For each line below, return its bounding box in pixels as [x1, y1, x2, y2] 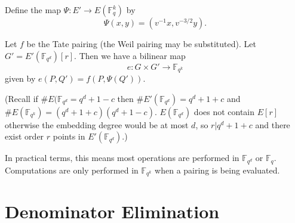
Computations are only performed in [5, 163, 139, 176]
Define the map [5, 4, 61, 16]
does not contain [193, 105, 255, 117]
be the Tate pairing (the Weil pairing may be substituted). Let [26, 38, 256, 49]
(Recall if [5, 92, 38, 104]
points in [53, 130, 85, 143]
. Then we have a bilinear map [74, 49, 186, 61]
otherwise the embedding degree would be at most [5, 118, 189, 131]
